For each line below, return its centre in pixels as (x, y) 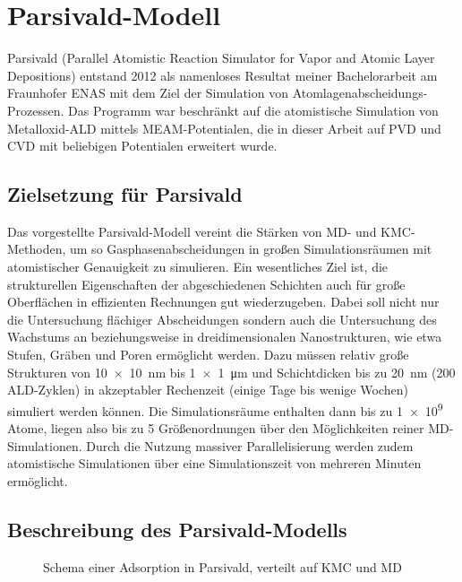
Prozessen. (36, 110)
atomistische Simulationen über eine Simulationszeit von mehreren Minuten (214, 463)
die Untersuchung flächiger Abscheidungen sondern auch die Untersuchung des (222, 319)
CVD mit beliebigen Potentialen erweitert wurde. (142, 146)
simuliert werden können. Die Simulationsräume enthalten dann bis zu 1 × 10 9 (225, 409)
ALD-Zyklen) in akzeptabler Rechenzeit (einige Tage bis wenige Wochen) (208, 390)
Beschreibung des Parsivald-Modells (177, 529)
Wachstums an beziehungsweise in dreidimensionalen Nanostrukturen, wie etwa (225, 337)
